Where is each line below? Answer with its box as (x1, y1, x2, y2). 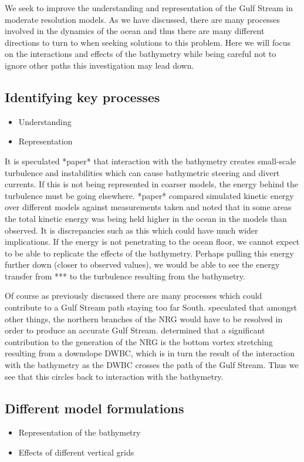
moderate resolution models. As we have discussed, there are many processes (5, 13, 281, 25)
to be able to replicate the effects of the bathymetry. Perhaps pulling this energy (5, 247, 294, 259)
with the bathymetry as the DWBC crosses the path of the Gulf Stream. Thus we (5, 359, 299, 371)
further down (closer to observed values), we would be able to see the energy (5, 258, 280, 271)
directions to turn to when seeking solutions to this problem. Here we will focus (5, 36, 291, 48)
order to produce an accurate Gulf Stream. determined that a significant (5, 324, 265, 336)
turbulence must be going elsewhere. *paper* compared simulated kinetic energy (5, 189, 294, 201)
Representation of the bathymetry (18, 426, 141, 439)
